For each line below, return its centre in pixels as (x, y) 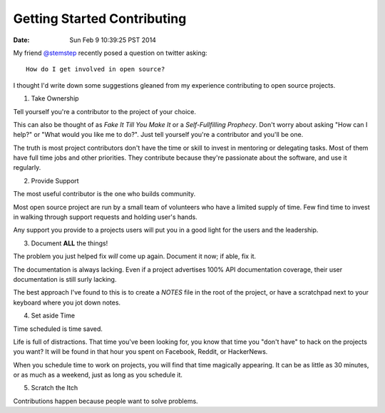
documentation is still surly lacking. (65, 279)
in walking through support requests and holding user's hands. (105, 217)
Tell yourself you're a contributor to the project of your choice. (104, 111)
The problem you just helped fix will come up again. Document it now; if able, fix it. (135, 256)
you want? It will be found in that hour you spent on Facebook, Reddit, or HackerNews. (140, 352)
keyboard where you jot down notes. (67, 302)
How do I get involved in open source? (96, 69)
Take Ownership (55, 98)
